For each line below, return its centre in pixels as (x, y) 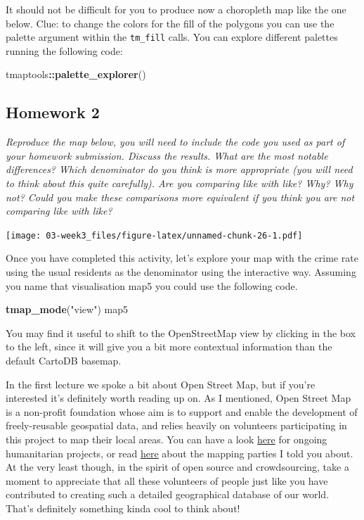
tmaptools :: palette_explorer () (76, 74)
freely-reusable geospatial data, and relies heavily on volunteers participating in (176, 425)
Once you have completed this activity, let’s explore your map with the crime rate (182, 258)
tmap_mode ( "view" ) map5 (67, 309)
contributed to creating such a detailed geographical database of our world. (168, 494)
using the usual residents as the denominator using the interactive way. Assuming (181, 272)
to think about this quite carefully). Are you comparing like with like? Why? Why (180, 183)
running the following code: (64, 50)
